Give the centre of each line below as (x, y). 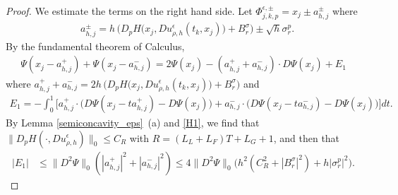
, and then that (307, 137)
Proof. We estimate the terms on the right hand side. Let (129, 11)
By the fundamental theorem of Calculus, (95, 46)
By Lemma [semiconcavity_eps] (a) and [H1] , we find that (133, 122)
